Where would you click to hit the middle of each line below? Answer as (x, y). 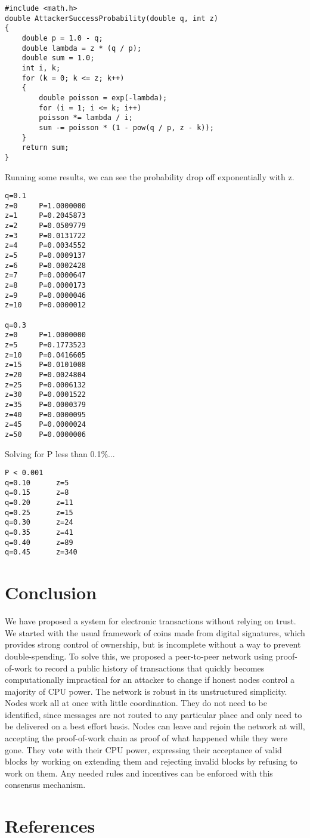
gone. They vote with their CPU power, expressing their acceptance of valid (143, 749)
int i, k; (41, 68)
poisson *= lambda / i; (86, 118)
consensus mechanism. (45, 785)
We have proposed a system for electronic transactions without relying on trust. (151, 621)
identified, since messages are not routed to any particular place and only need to (154, 714)
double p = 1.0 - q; (62, 38)
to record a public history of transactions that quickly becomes (150, 668)
